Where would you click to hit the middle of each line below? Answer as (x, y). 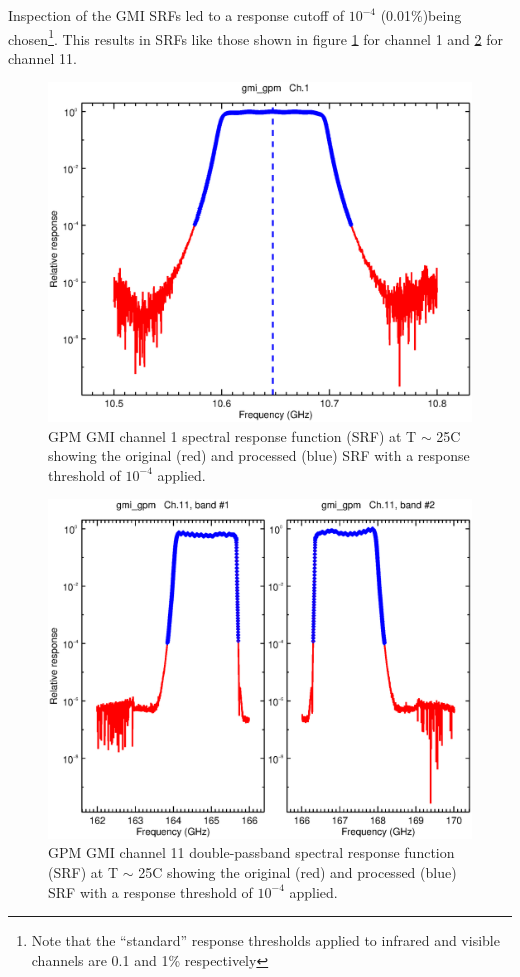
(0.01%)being (421, 15)
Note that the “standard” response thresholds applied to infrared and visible (265, 940)
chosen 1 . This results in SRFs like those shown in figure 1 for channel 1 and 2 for (255, 37)
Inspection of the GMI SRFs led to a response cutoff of (176, 15)
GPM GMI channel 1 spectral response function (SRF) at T (232, 435)
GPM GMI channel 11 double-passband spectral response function (251, 852)
